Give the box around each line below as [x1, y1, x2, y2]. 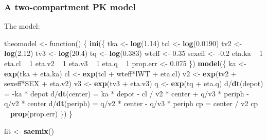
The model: [4, 21, 40, 31]
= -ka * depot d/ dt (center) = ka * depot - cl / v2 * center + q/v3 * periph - [4, 88, 249, 98]
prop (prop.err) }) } [10, 108, 73, 118]
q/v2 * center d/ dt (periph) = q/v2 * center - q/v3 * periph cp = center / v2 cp [4, 98, 258, 109]
